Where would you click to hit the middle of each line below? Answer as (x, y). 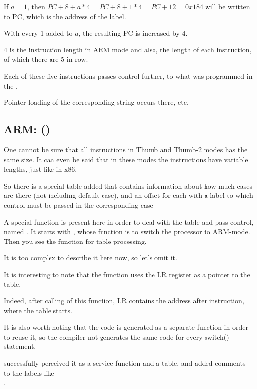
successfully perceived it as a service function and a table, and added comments (125, 363)
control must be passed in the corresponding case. (79, 205)
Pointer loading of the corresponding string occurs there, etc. (96, 102)
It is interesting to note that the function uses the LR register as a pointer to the (127, 274)
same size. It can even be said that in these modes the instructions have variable (126, 159)
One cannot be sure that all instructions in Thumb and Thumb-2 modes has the (126, 149)
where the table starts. (38, 310)
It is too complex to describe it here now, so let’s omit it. (91, 258)
